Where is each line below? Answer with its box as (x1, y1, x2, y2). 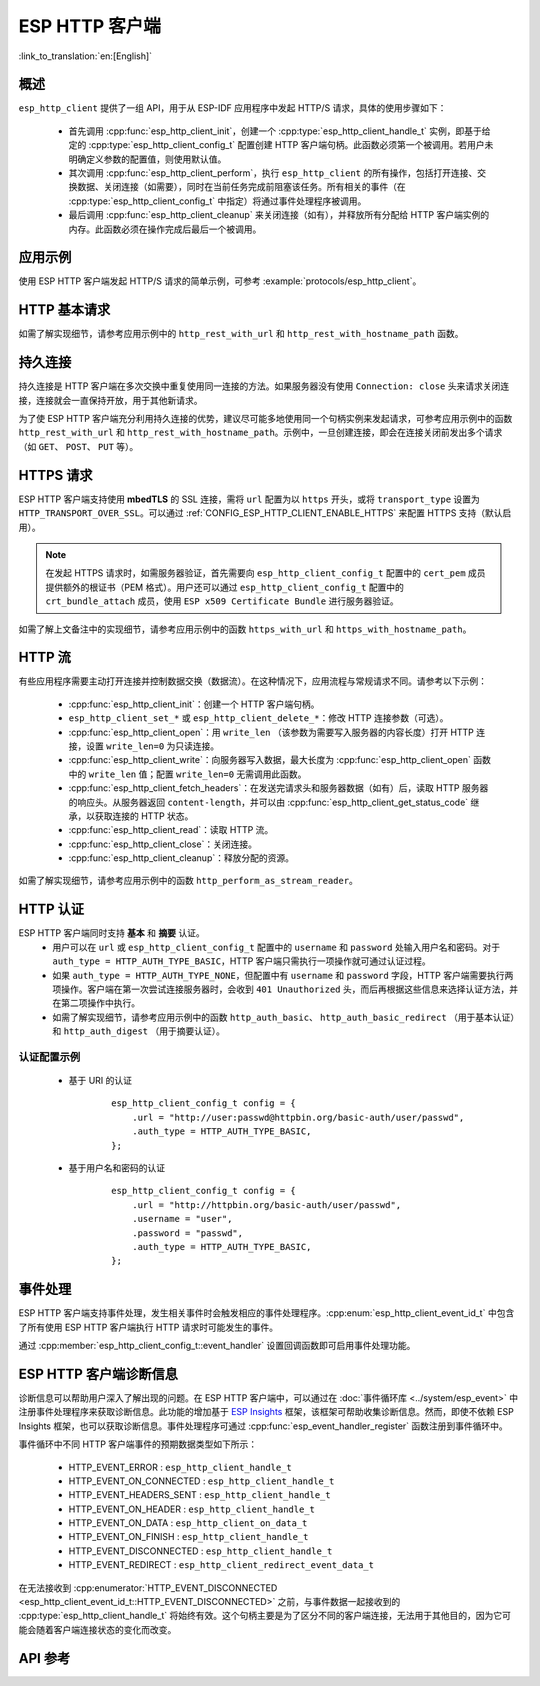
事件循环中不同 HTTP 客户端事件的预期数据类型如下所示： (18, 1438, 258, 1450)
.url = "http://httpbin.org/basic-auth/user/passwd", (131, 1199, 402, 1210)
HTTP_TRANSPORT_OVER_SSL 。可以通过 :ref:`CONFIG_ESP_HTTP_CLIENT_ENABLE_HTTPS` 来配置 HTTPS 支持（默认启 (18, 507, 512, 519)
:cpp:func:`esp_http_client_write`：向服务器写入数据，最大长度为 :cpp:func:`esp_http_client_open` (68, 754, 472, 766)
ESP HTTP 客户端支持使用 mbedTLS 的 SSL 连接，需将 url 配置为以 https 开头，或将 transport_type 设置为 (18, 493, 480, 505)
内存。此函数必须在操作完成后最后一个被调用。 (68, 223, 262, 235)
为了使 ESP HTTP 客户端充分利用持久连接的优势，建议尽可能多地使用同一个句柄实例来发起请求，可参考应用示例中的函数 (18, 413, 513, 425)
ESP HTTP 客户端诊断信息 (18, 1365, 179, 1382)
